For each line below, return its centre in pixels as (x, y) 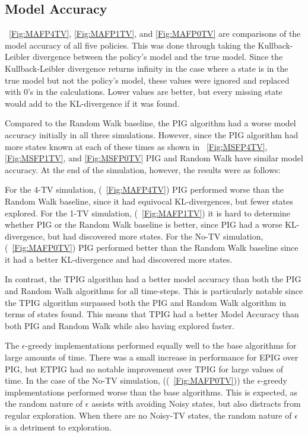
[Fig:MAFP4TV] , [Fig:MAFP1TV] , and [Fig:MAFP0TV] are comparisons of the (155, 34)
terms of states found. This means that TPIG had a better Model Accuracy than (152, 314)
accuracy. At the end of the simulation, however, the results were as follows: (143, 169)
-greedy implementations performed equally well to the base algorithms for (161, 345)
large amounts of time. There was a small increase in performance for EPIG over (152, 357)
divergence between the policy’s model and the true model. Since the (158, 57)
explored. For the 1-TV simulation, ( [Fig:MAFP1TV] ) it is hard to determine (148, 213)
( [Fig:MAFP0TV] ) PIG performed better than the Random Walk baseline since (152, 248)
